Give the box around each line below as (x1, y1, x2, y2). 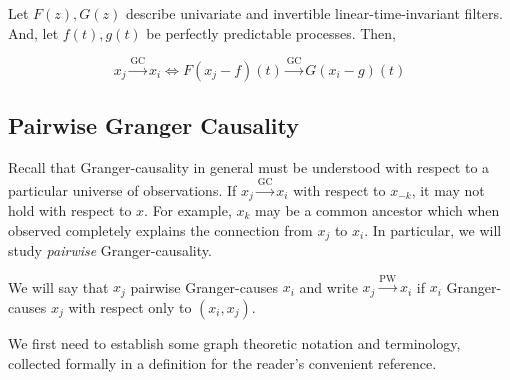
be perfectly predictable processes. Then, (146, 22, 396, 43)
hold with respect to (8, 200, 132, 221)
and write (299, 276, 358, 297)
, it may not (411, 179, 485, 200)
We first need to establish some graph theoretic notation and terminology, (8, 332, 461, 353)
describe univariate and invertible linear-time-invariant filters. (125, 3, 503, 23)
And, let (8, 22, 59, 43)
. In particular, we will (364, 219, 502, 240)
